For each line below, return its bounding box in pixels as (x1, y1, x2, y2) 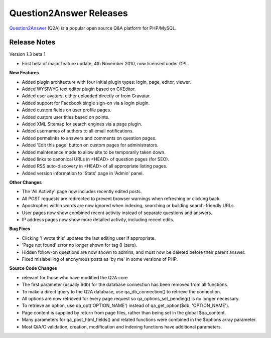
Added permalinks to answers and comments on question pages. (22, 135, 157, 141)
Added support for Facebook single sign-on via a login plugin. (22, 100, 150, 106)
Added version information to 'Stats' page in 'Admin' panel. (22, 170, 144, 176)
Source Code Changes (9, 265, 58, 271)
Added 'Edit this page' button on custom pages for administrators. (22, 142, 159, 148)
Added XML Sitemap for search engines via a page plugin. (22, 121, 143, 127)
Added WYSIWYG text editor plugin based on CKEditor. (22, 86, 136, 92)
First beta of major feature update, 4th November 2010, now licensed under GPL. (22, 60, 189, 66)
